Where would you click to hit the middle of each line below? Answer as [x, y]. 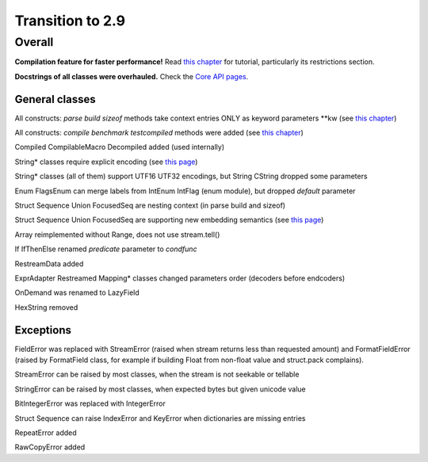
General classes [55, 99]
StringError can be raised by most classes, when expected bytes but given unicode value [160, 389]
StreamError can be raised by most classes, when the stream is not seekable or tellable [157, 374]
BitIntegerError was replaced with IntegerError [90, 403]
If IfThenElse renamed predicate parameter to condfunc [106, 249]
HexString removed [46, 307]
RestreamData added [49, 263]
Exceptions [43, 330]
